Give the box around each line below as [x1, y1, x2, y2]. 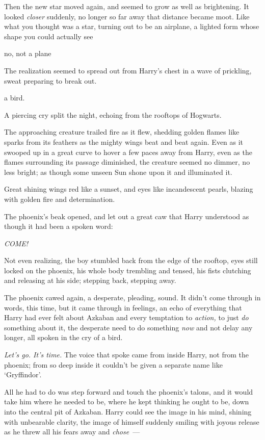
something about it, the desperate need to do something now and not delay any [4, 322, 253, 332]
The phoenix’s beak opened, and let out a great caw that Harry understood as [4, 211, 249, 221]
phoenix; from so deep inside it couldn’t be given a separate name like [4, 359, 223, 370]
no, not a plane [4, 48, 51, 59]
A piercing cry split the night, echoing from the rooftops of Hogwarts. [4, 109, 222, 120]
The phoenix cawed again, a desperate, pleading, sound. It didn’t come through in [4, 292, 261, 303]
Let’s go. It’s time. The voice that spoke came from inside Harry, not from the [4, 349, 249, 360]
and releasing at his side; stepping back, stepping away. [4, 275, 176, 286]
